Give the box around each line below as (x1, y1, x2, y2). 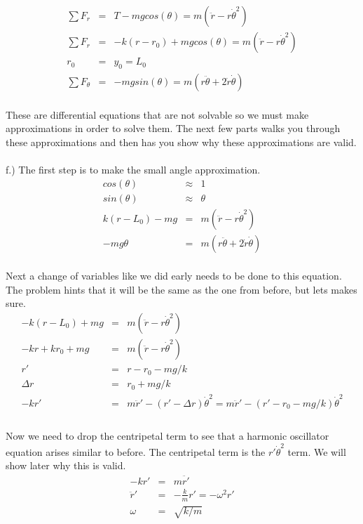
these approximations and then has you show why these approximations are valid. (6, 134, 357, 149)
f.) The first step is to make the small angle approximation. (6, 162, 261, 176)
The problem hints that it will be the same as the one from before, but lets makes (6, 282, 357, 296)
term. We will (287, 444, 346, 459)
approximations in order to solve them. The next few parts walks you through (6, 121, 341, 136)
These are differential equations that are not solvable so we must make (6, 107, 309, 122)
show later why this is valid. (6, 458, 126, 473)
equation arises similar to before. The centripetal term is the (6, 444, 266, 459)
